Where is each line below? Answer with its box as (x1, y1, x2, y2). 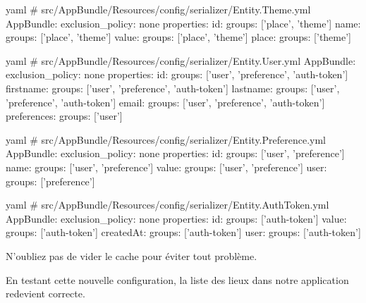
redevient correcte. (6, 286, 85, 301)
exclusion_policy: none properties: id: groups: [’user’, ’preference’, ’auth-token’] (6, 67, 348, 82)
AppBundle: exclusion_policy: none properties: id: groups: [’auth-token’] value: (6, 211, 347, 225)
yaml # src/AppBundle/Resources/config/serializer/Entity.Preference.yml (6, 132, 326, 147)
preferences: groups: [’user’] (6, 109, 123, 123)
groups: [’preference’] (6, 173, 95, 188)
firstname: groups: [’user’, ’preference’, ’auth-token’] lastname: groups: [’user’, (6, 80, 340, 95)
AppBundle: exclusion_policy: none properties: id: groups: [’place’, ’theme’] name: (6, 16, 361, 30)
